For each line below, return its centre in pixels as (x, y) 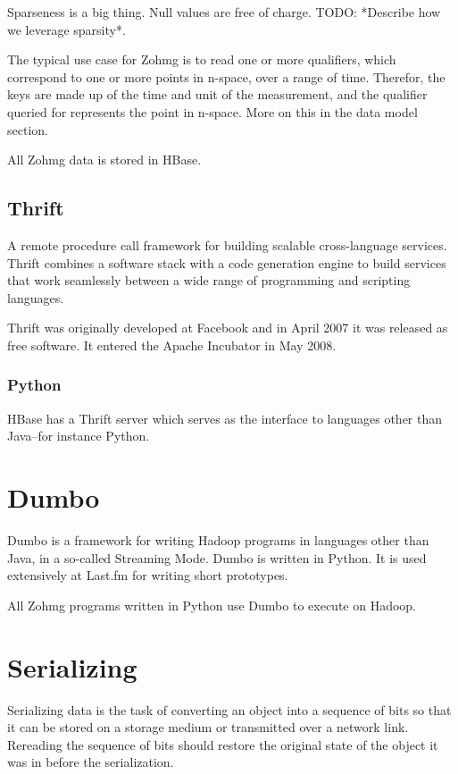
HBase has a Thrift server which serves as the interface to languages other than (225, 418)
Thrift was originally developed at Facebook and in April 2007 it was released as (228, 328)
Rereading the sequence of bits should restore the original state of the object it (223, 744)
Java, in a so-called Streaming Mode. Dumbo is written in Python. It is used (217, 557)
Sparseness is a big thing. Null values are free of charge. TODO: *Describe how (224, 12)
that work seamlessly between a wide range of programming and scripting (209, 280)
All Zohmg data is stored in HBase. (104, 160)
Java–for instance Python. (79, 436)
